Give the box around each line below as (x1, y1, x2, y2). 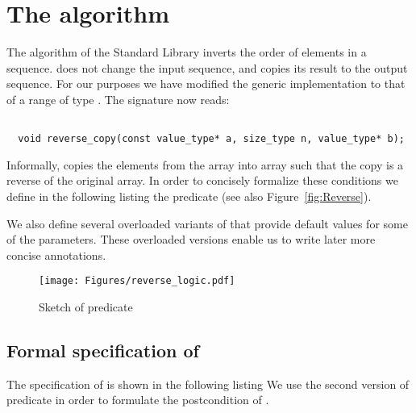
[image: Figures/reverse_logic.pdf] (39, 275, 235, 287)
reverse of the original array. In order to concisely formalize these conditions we (6, 172, 398, 189)
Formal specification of (6, 338, 199, 363)
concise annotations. (6, 246, 106, 263)
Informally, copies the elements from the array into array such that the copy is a (6, 156, 404, 173)
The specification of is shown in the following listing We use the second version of (6, 375, 410, 392)
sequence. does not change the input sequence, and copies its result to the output (6, 59, 408, 76)
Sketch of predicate (39, 298, 133, 315)
